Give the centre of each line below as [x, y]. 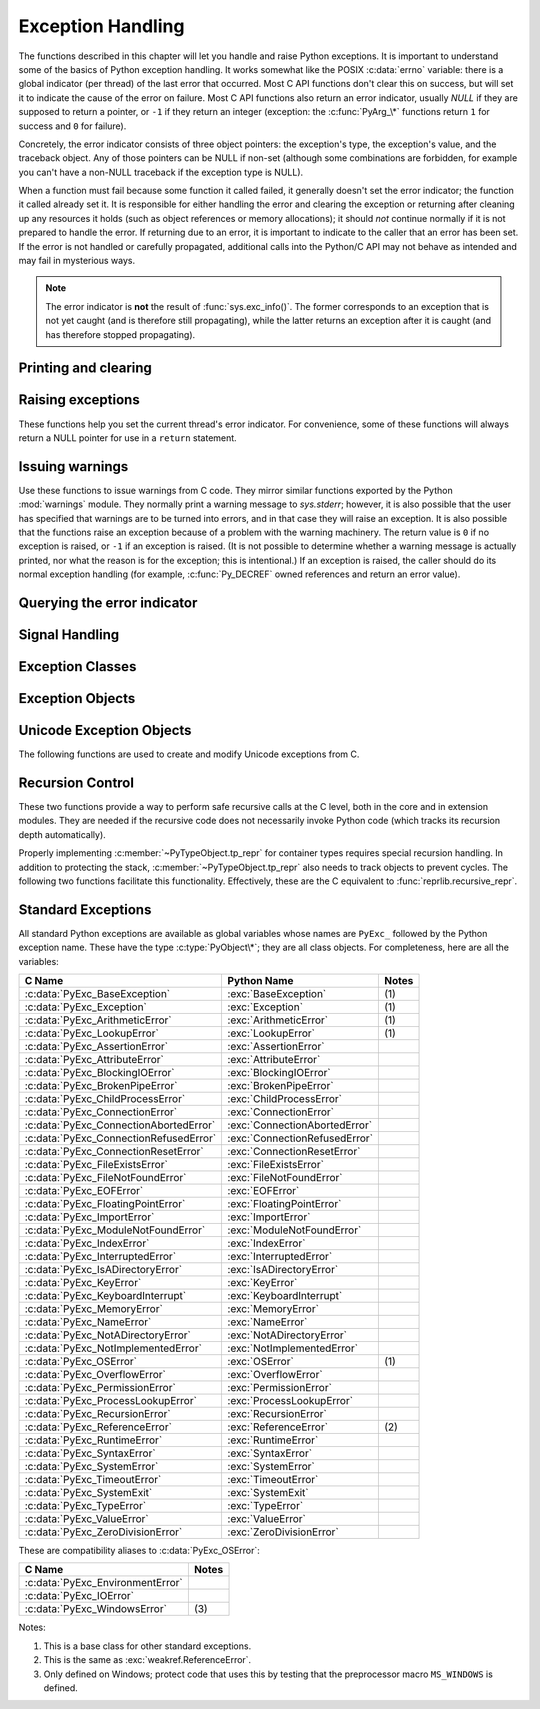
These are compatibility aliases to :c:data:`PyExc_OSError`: [139, 1551]
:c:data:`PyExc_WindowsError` [95, 1609]
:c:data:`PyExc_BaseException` [97, 994]
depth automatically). [62, 834]
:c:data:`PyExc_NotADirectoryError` [108, 1335]
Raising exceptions [79, 400]
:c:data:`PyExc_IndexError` [87, 1243]
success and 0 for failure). [72, 126]
